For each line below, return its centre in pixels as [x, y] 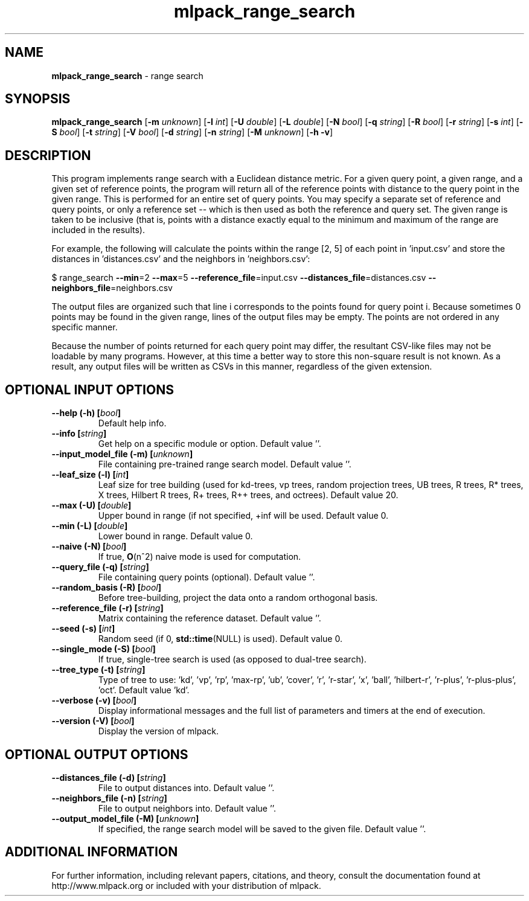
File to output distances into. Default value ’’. [186, 787]
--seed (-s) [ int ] [83, 629]
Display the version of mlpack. [158, 731]
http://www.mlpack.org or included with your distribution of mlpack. [186, 885]
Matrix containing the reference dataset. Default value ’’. [210, 618]
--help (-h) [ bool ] [86, 413]
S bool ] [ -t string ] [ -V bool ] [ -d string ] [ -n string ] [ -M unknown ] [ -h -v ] [192, 132]
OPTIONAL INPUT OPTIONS [89, 390]
